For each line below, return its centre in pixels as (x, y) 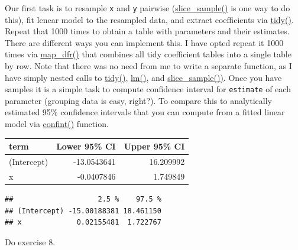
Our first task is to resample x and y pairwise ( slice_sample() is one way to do (148, 8)
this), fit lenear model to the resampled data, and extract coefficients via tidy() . (149, 19)
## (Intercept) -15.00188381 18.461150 (83, 211)
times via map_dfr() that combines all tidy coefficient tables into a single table (148, 54)
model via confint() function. (57, 124)
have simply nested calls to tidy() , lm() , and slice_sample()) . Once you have (143, 77)
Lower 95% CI (86, 146)
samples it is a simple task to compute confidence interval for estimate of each (148, 89)
